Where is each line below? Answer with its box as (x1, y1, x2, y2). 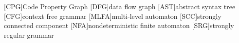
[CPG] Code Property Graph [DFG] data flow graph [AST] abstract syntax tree (4, 1, 236, 11)
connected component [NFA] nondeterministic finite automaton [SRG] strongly (4, 20, 234, 30)
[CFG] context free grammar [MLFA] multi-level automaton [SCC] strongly (4, 11, 221, 21)
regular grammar (4, 29, 54, 40)
